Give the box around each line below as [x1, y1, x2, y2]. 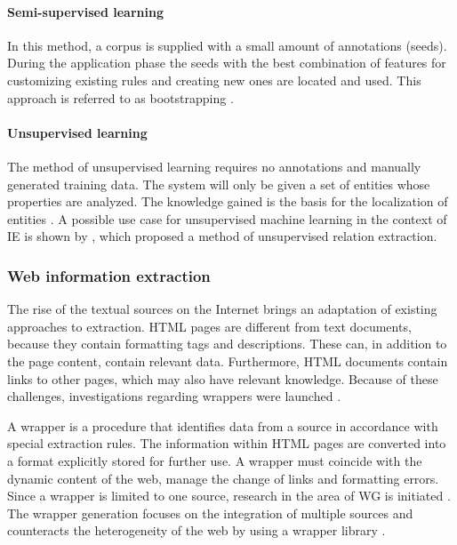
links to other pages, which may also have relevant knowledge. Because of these [7, 369, 438, 388]
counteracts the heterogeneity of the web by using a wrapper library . [7, 521, 386, 540]
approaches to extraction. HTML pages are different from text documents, [7, 317, 412, 335]
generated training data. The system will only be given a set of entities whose [7, 174, 430, 193]
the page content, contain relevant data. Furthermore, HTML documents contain [7, 351, 448, 370]
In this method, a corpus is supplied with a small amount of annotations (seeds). [7, 36, 447, 54]
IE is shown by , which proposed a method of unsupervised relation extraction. [7, 227, 437, 245]
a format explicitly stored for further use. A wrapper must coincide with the [7, 451, 422, 469]
